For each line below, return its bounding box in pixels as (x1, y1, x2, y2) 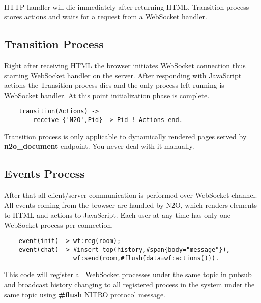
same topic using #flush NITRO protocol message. (4, 289, 165, 299)
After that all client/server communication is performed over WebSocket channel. (4, 190, 257, 200)
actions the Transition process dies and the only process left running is (4, 80, 224, 90)
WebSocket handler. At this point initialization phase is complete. (4, 89, 210, 100)
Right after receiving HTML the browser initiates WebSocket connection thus (4, 59, 246, 70)
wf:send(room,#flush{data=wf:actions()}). (73, 254, 219, 262)
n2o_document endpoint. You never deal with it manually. (4, 141, 194, 151)
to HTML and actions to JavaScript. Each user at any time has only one (4, 209, 230, 220)
